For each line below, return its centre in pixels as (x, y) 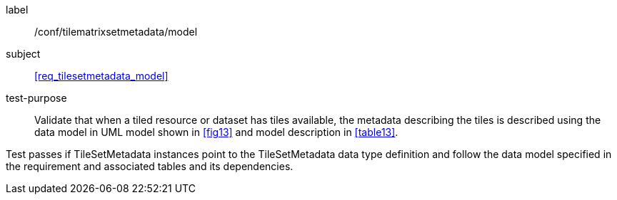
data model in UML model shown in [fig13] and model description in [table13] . (216, 132)
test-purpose (36, 98)
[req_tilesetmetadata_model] (101, 76)
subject (23, 54)
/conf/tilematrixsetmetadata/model (116, 32)
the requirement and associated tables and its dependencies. (150, 166)
